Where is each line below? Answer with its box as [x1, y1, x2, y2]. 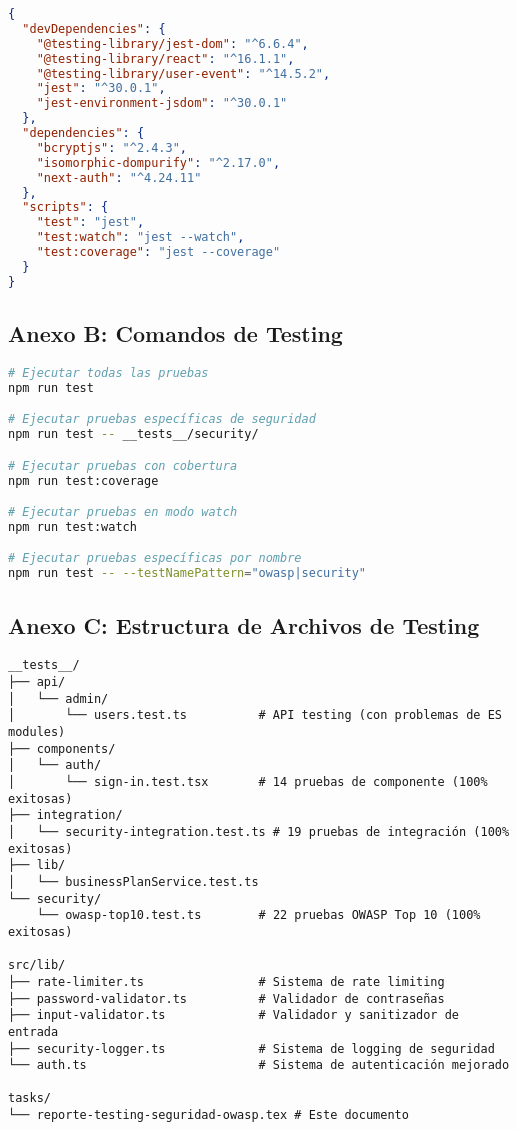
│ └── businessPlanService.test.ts [8, 874, 259, 889]
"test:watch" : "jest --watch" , [36, 230, 245, 245]
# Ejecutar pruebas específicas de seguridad [8, 412, 316, 427]
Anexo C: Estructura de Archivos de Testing [8, 609, 480, 640]
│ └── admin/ [8, 691, 109, 706]
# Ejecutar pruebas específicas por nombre [8, 551, 302, 566]
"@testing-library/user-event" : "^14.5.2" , [36, 66, 331, 81]
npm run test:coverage [8, 473, 159, 488]
